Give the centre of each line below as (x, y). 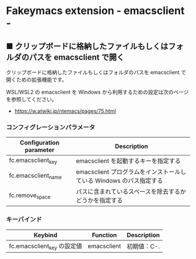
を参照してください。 (32, 99)
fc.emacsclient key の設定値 (46, 246)
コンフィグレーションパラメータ (50, 127)
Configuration (39, 143)
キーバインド (24, 219)
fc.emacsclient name (36, 176)
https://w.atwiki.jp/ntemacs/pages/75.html (65, 111)
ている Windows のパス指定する (119, 181)
